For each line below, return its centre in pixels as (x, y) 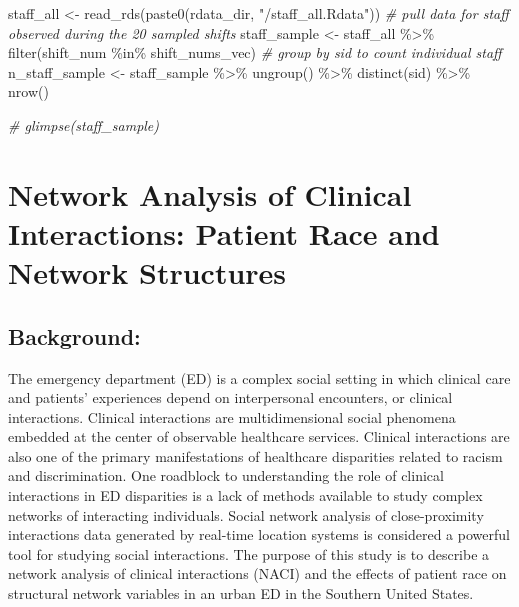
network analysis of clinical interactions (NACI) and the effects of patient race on (257, 573)
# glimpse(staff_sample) (84, 124)
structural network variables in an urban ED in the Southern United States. (241, 593)
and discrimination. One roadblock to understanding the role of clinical (226, 475)
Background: (74, 335)
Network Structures (147, 272)
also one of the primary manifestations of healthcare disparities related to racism (255, 455)
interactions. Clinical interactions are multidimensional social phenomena (232, 416)
